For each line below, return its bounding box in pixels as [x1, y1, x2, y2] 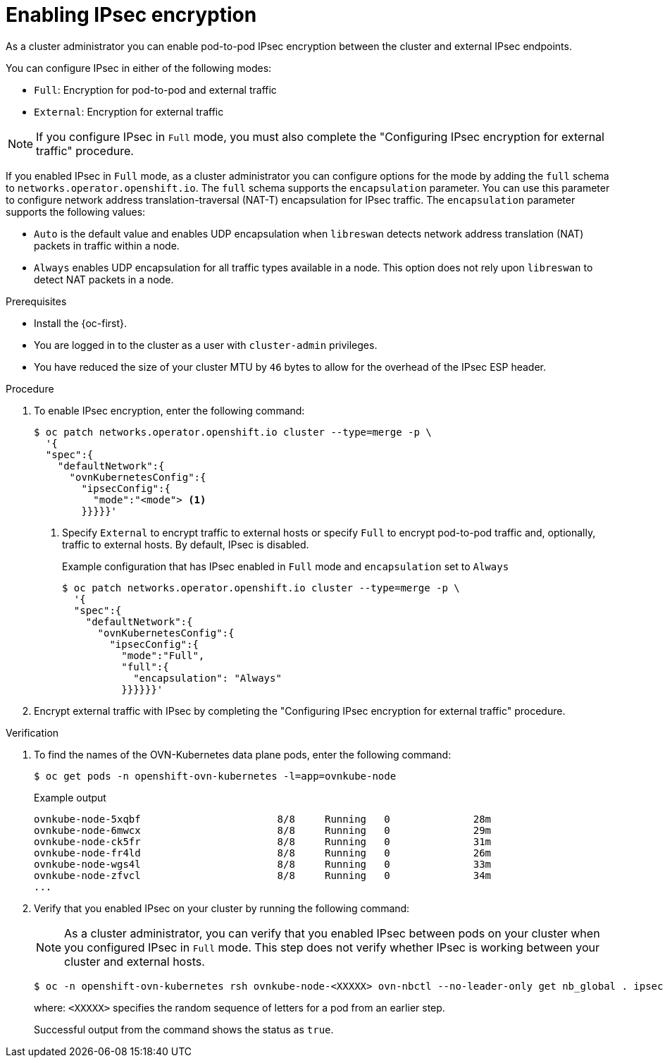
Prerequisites [6, 295, 67, 307]
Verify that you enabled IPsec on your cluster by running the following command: [34, 902, 410, 914]
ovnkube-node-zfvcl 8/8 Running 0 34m [34, 869, 492, 881]
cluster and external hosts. [64, 954, 205, 969]
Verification [6, 726, 59, 739]
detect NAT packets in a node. [34, 273, 174, 285]
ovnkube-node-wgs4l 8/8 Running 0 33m [34, 858, 492, 870]
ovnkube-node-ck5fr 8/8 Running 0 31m [34, 835, 492, 847]
